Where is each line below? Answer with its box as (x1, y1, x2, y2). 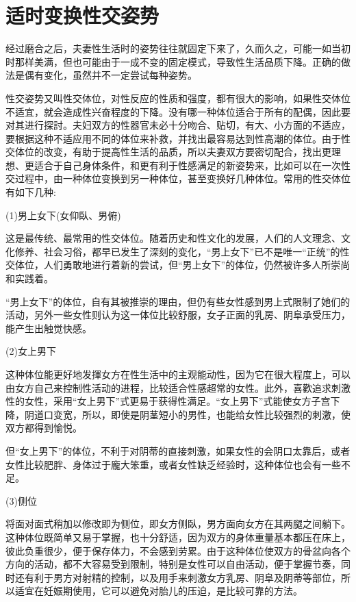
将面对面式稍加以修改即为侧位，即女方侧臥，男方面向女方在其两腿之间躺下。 (5, 516, 351, 531)
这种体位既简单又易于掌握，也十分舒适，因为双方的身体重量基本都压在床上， (5, 529, 351, 544)
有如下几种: (5, 185, 56, 199)
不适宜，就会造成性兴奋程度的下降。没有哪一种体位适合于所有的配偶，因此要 (5, 104, 351, 118)
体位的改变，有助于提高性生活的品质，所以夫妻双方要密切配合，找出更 (14, 145, 331, 159)
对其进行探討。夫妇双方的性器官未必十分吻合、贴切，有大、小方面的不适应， (5, 118, 351, 132)
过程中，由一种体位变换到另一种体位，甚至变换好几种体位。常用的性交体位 (14, 171, 351, 186)
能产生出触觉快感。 (5, 321, 92, 335)
